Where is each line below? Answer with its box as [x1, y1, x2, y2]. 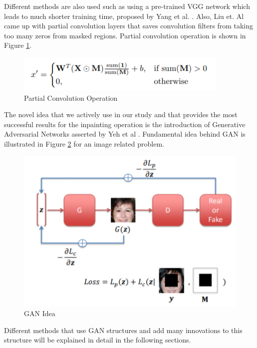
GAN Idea [24, 308, 55, 319]
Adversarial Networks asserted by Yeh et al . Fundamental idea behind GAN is [4, 129, 246, 139]
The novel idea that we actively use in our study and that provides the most [4, 109, 238, 120]
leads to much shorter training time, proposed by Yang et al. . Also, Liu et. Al [4, 10, 244, 21]
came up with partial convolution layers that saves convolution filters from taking [4, 20, 254, 31]
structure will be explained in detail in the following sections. [4, 335, 191, 345]
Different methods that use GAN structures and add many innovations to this [4, 325, 243, 335]
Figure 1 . [4, 40, 32, 50]
